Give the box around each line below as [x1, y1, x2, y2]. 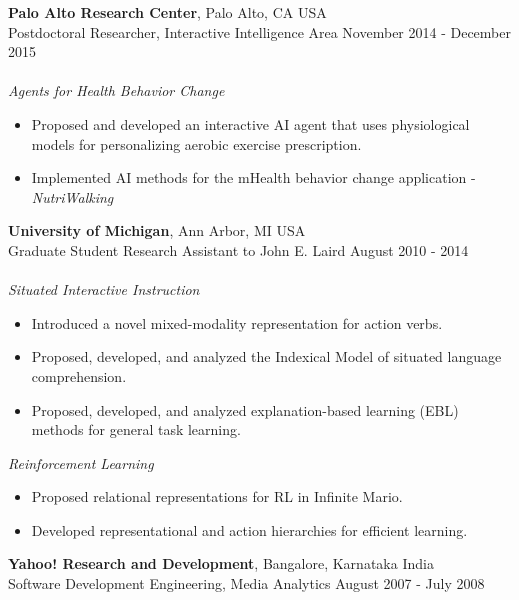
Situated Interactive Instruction [8, 279, 200, 300]
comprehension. [31, 365, 127, 386]
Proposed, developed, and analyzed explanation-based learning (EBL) [31, 399, 459, 420]
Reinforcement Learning [8, 452, 154, 473]
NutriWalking [31, 186, 114, 207]
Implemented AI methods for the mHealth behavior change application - [31, 167, 476, 188]
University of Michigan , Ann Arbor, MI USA [8, 220, 306, 241]
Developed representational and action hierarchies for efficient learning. [31, 519, 468, 540]
